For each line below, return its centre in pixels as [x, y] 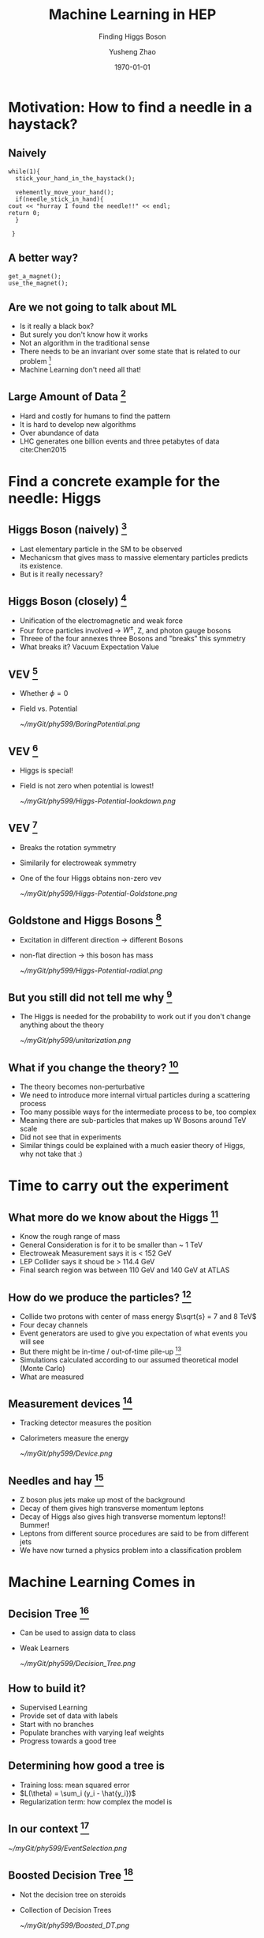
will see [32, 1341]
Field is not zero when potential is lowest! [87, 785]
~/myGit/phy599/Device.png [66, 1453]
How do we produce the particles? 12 [100, 1296]
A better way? [43, 258]
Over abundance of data [59, 433]
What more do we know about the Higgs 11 [113, 1216]
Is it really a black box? [57, 327]
